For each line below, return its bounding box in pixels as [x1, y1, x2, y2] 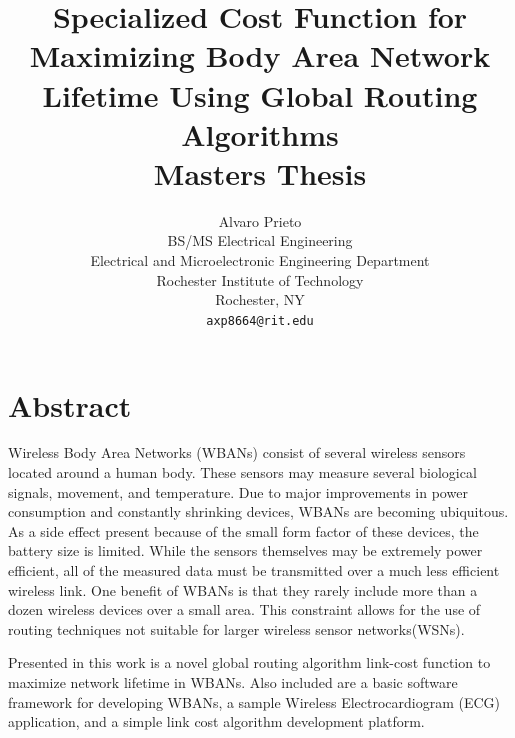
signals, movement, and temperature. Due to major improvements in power [8, 481, 468, 502]
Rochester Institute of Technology [156, 269, 364, 290]
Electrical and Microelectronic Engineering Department [90, 250, 430, 271]
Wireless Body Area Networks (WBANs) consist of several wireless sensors [8, 442, 466, 463]
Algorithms [181, 113, 339, 154]
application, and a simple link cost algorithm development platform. [8, 711, 425, 732]
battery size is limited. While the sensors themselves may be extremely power [8, 540, 483, 561]
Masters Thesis [153, 152, 367, 193]
